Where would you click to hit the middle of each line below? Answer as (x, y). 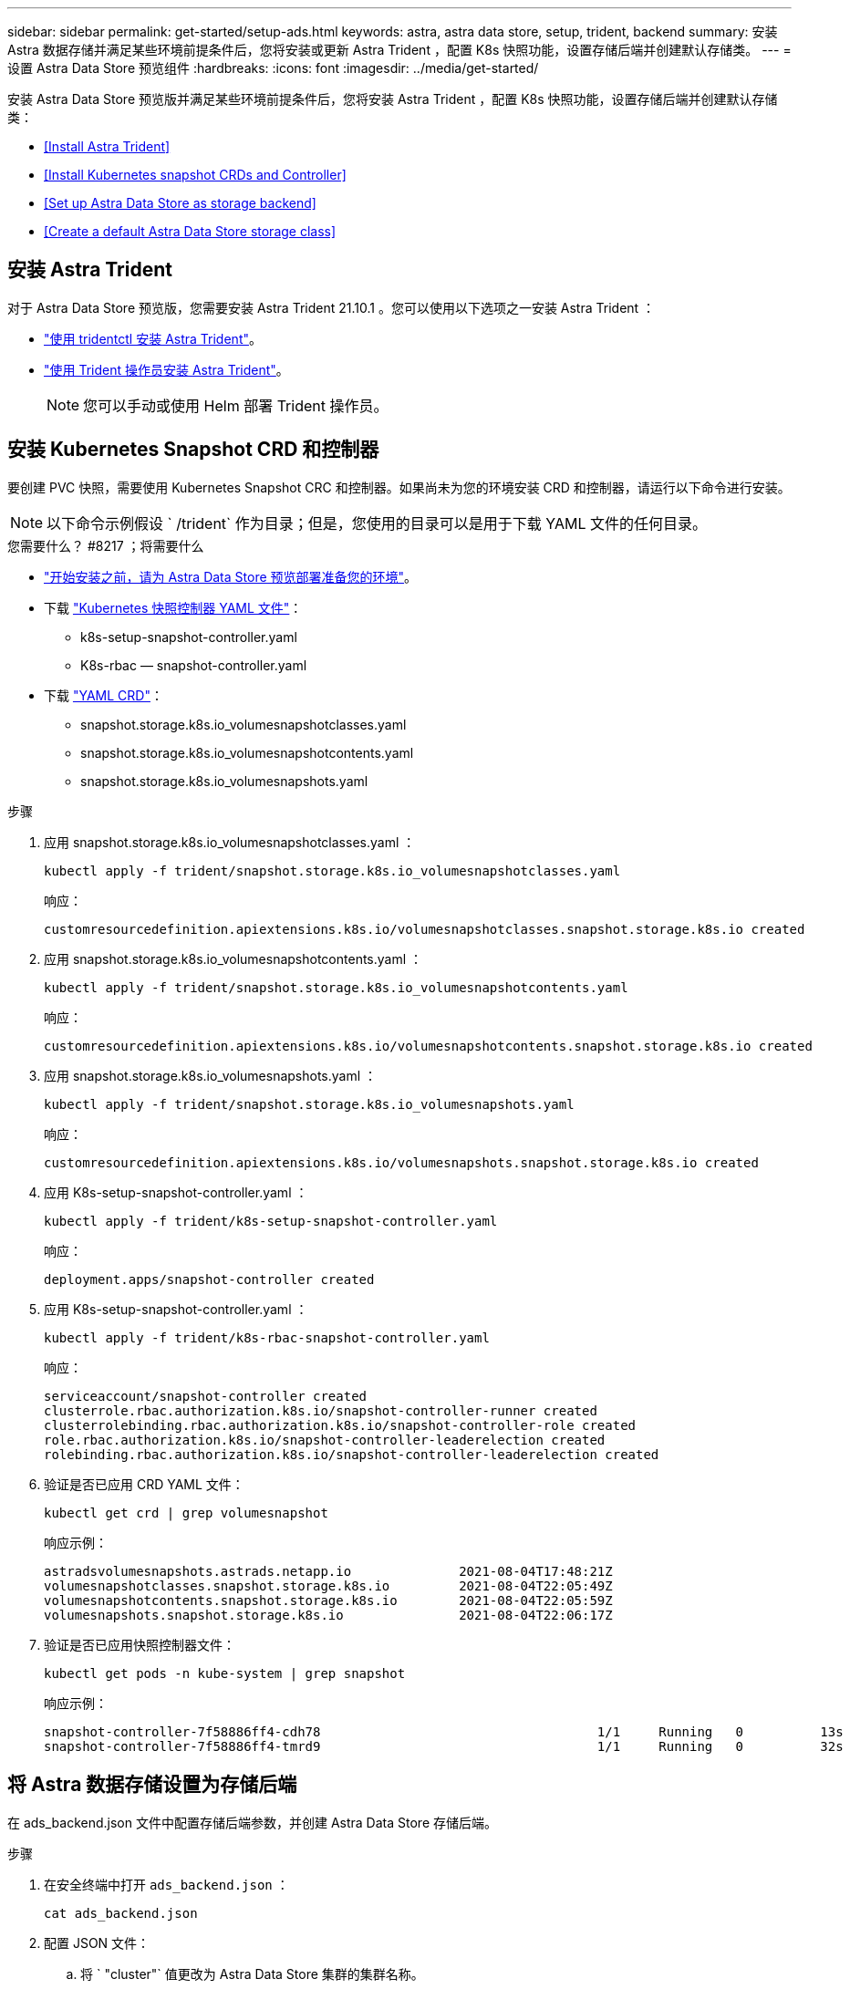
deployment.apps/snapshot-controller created (209, 1279)
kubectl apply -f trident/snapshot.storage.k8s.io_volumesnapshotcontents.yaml (336, 987)
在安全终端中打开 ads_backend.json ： (166, 1884)
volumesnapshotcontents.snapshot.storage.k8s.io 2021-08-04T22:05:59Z (328, 1600)
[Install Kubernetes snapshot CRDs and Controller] (195, 175)
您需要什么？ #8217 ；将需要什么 (106, 545)
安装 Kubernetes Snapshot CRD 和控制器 (193, 450)
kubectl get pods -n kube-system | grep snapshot (225, 1673)
